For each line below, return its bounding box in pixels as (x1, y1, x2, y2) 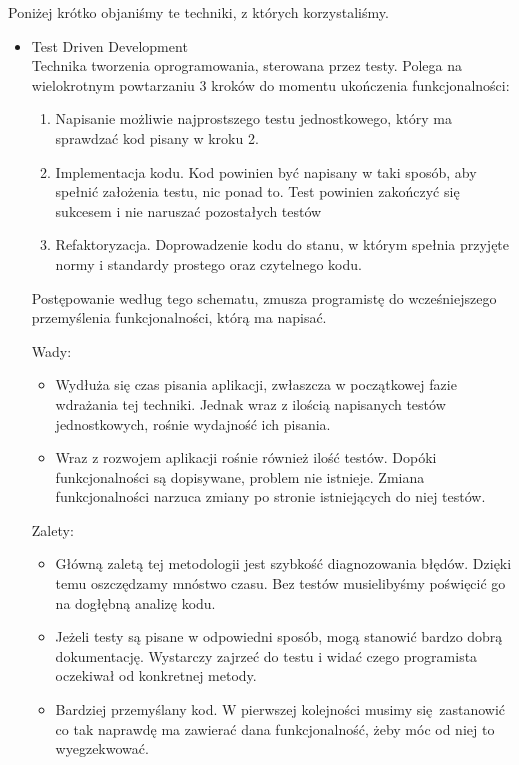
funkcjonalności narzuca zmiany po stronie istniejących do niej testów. (55, 486, 486, 507)
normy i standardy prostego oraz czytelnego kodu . (55, 253, 362, 274)
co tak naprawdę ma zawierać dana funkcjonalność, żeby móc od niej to (55, 718, 495, 739)
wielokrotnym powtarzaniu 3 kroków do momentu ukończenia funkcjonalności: (31, 74, 510, 95)
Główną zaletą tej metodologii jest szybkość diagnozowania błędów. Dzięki (55, 553, 512, 574)
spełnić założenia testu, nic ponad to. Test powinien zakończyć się (55, 181, 460, 202)
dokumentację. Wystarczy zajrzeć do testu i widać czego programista (55, 645, 478, 666)
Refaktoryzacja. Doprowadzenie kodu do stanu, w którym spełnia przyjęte (55, 234, 510, 255)
